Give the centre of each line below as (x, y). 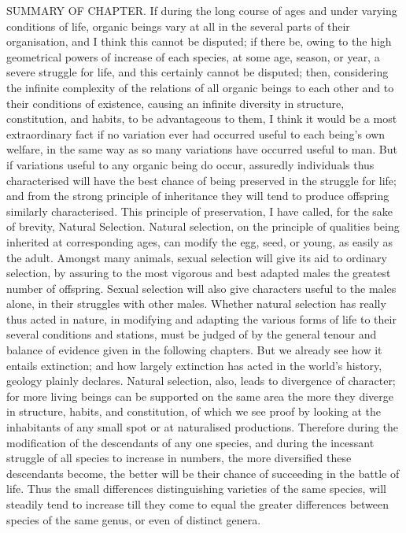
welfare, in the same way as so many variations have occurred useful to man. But (202, 149)
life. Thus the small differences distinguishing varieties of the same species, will (196, 489)
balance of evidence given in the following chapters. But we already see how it (194, 350)
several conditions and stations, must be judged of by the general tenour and (192, 334)
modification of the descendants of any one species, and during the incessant (190, 442)
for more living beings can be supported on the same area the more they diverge (200, 396)
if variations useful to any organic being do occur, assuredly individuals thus (190, 164)
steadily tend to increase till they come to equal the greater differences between (198, 504)
